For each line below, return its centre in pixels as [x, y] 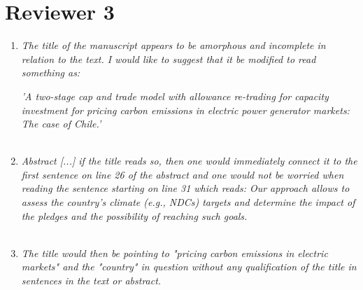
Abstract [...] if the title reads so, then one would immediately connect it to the [189, 161]
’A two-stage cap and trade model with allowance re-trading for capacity [175, 96]
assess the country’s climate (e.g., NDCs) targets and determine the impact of [188, 202]
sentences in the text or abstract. [91, 281]
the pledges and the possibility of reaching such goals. [134, 215]
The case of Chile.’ [61, 124]
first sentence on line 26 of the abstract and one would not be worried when [183, 174]
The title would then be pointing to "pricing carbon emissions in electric [175, 253]
